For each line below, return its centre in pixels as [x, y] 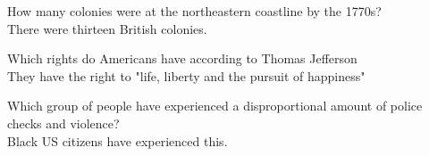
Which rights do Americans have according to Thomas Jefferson [182, 58]
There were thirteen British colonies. [107, 28]
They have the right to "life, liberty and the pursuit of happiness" [186, 75]
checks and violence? [63, 123]
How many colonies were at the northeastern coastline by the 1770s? [194, 11]
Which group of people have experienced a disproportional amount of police [215, 106]
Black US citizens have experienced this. [118, 140]
